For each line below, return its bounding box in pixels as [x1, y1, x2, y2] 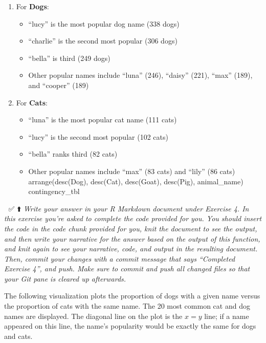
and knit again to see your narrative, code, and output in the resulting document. [4, 243, 258, 254]
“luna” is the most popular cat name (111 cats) [28, 114, 177, 125]
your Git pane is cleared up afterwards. [4, 273, 126, 284]
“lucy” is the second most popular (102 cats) [28, 131, 168, 142]
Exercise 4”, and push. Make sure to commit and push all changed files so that [4, 263, 250, 274]
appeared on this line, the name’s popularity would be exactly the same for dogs [4, 320, 256, 331]
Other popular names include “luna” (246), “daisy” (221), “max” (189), [28, 70, 253, 80]
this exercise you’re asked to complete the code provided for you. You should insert [4, 213, 262, 224]
